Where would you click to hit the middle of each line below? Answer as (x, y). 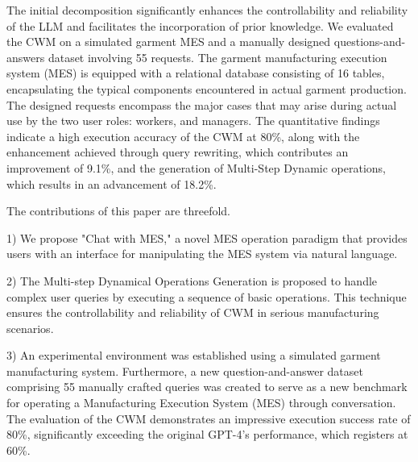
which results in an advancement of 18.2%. (112, 183)
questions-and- (370, 42)
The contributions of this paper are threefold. (119, 211)
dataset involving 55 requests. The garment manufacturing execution (217, 57)
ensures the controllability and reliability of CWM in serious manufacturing (193, 312)
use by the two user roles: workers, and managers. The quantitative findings (193, 121)
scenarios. (30, 328)
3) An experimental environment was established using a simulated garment (194, 355)
